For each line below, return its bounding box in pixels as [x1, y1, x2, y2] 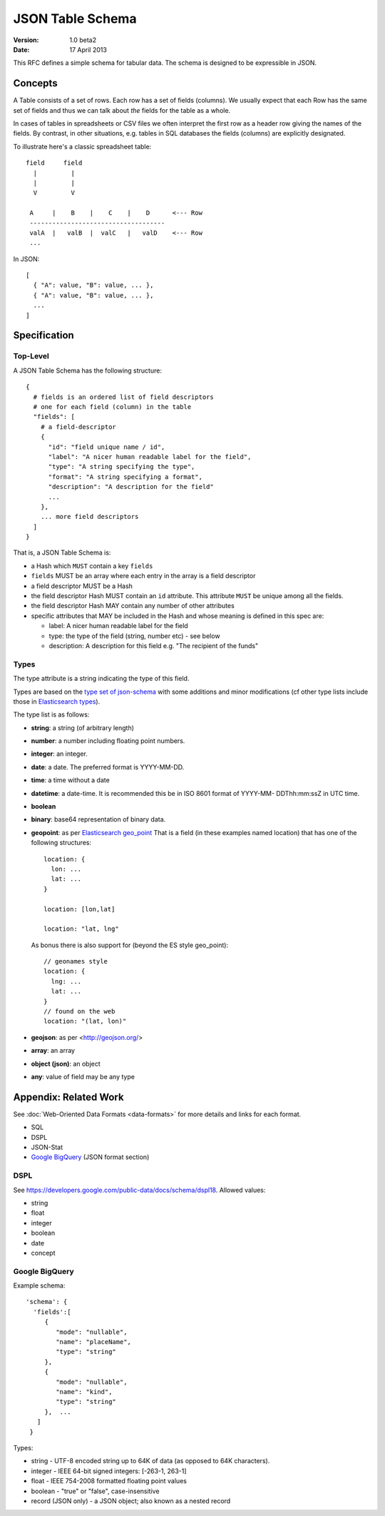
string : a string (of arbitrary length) [31, 723, 135, 732]
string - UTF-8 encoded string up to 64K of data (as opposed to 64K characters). [31, 1457, 270, 1465]
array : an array [31, 1046, 75, 1055]
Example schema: [13, 1281, 66, 1290]
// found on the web [43, 1007, 115, 1016]
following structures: [31, 839, 92, 847]
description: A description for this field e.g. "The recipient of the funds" [48, 641, 259, 650]
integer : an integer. [31, 749, 88, 758]
